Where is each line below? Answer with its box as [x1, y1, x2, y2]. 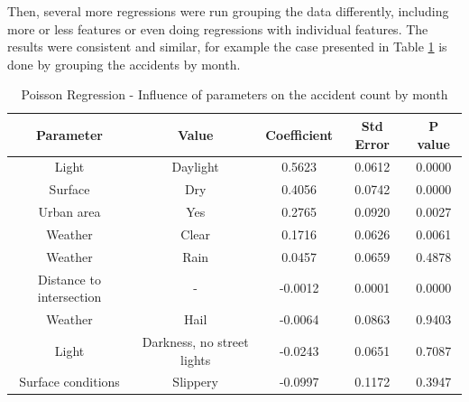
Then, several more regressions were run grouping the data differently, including [7, 2, 449, 20]
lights [180, 350, 211, 369]
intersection [37, 287, 102, 306]
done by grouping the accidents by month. [7, 54, 241, 73]
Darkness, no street [142, 332, 249, 351]
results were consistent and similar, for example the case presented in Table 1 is [7, 37, 447, 56]
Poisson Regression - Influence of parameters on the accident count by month [21, 85, 448, 104]
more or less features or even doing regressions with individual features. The [7, 19, 428, 38]
